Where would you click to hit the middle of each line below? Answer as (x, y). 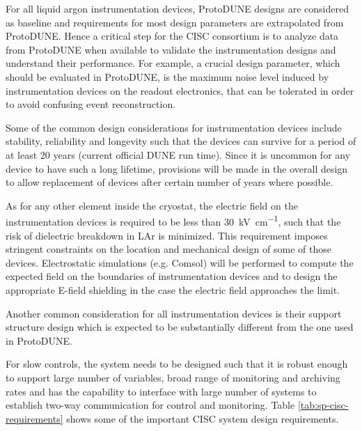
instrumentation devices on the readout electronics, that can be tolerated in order (180, 90)
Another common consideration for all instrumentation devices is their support (174, 313)
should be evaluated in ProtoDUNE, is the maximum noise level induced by (167, 76)
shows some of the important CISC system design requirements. (203, 418)
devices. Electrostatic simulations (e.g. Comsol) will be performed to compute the (180, 262)
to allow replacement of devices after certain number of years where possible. (170, 182)
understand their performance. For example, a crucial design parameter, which (173, 63)
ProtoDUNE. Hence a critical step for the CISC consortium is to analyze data (172, 36)
